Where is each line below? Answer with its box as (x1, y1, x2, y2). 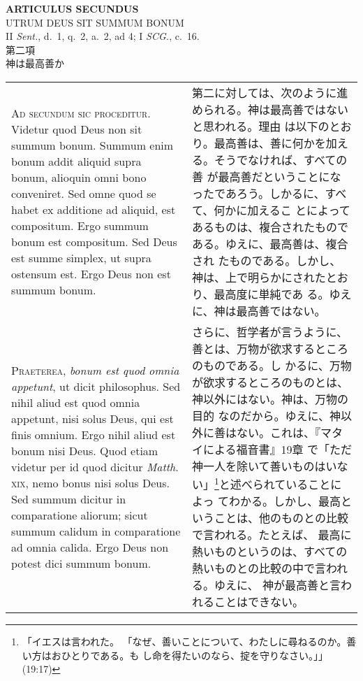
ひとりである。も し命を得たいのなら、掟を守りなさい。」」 (61, 647, 328, 662)
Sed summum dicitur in (11, 490, 126, 507)
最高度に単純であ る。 (214, 285, 329, 302)
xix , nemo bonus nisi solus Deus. (11, 474, 170, 491)
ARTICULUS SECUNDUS (6, 1, 139, 15)
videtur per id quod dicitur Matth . (11, 458, 179, 475)
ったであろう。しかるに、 (192, 185, 325, 201)
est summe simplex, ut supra (11, 249, 151, 266)
